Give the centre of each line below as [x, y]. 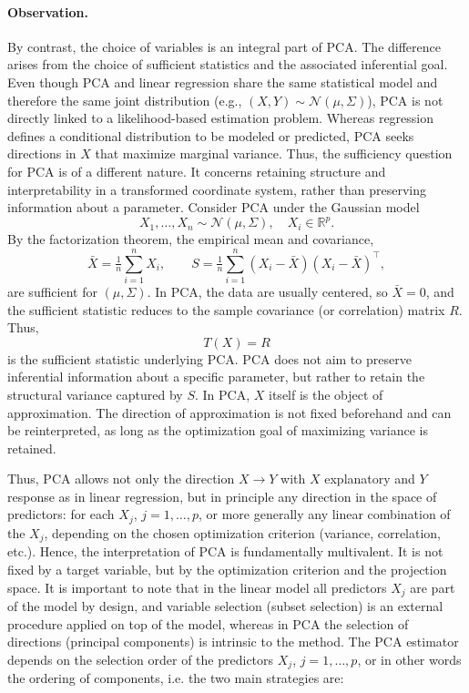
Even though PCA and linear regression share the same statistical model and [223, 82]
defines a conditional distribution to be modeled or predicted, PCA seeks [211, 135]
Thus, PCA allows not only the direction [121, 479]
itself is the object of [326, 394]
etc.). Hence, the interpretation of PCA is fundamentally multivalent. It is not [225, 551]
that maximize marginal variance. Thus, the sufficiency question [274, 153]
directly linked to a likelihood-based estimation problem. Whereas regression [221, 118]
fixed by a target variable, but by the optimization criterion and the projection [227, 569]
